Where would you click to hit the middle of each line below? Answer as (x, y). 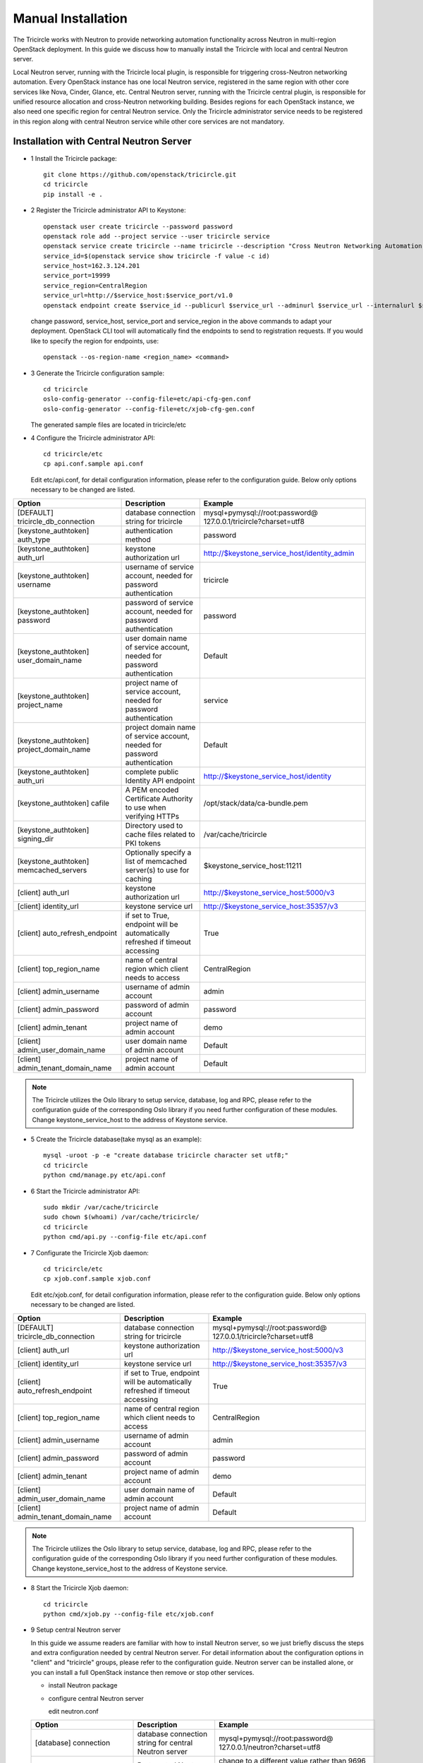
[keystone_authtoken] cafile (63, 803)
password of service (159, 602)
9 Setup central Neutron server (76, 1630)
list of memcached (156, 861)
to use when (146, 807)
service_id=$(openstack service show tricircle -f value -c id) (157, 256)
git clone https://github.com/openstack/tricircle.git (140, 174)
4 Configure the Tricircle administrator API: (93, 438)
